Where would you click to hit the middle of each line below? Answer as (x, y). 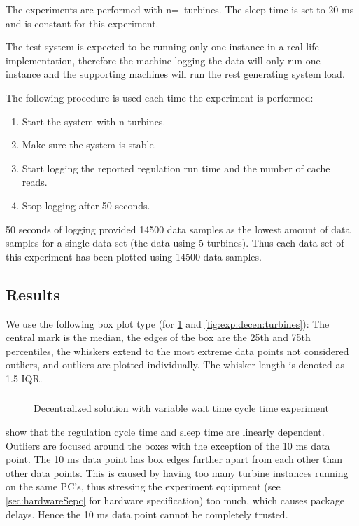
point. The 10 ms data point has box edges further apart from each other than (174, 459)
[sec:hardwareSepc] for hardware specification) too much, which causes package (175, 500)
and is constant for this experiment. (82, 23)
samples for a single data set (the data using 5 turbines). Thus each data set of (175, 243)
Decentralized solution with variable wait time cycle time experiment (181, 408)
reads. (35, 182)
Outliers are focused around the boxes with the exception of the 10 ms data (168, 445)
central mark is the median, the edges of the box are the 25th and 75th (158, 337)
